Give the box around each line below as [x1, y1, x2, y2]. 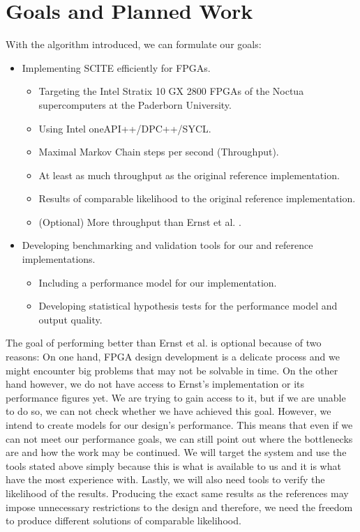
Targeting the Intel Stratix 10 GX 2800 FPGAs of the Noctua [38, 84, 304, 98]
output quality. [38, 312, 103, 326]
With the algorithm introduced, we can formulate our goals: [6, 37, 262, 52]
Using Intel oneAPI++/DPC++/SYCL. [38, 121, 211, 135]
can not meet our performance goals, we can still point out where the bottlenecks [6, 431, 353, 446]
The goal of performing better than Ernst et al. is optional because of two [6, 335, 322, 350]
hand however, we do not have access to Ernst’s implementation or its [6, 377, 305, 391]
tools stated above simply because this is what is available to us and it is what [6, 458, 341, 473]
